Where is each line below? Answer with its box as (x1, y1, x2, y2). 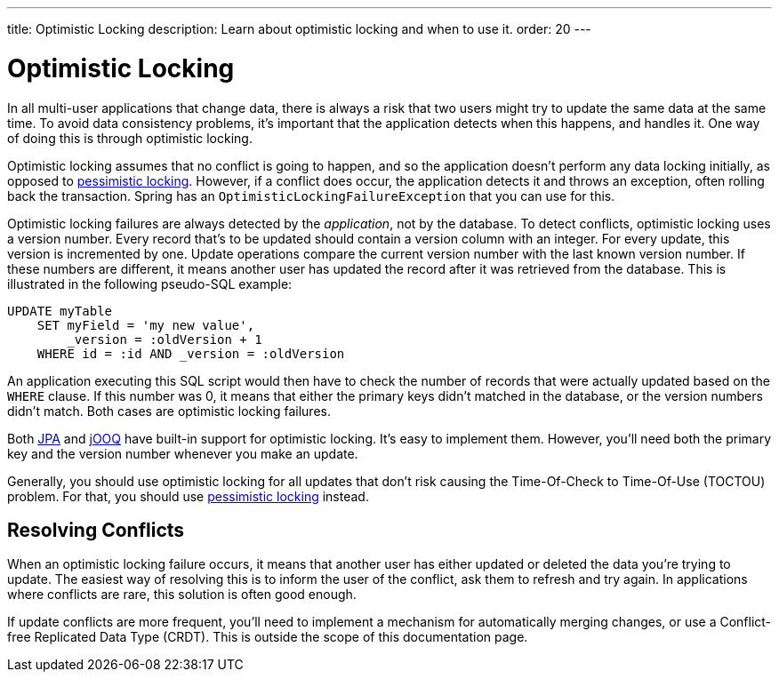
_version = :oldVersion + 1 (67, 332, 262, 347)
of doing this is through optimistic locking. (7, 130, 253, 146)
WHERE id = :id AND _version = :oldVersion (36, 346, 345, 361)
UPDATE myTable (7, 303, 113, 318)
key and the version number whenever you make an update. (7, 445, 358, 461)
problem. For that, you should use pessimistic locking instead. (7, 488, 369, 504)
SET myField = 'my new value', (36, 317, 255, 332)
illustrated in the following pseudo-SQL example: (7, 276, 293, 292)
